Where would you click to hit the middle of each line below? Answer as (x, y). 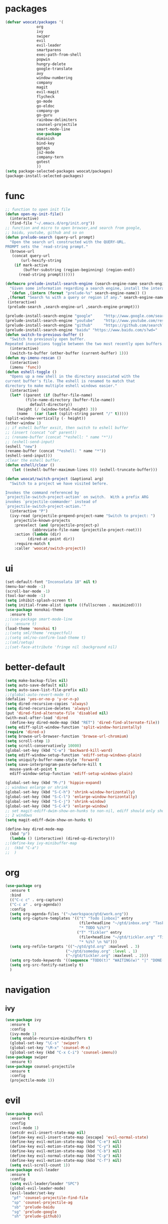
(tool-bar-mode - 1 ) (25, 596)
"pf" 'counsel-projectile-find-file (50, 1198)
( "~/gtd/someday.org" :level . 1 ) (101, 951)
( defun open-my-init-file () (34, 214)
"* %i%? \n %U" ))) (98, 942)
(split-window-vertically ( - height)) (45, 419)
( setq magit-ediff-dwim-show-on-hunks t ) (49, 820)
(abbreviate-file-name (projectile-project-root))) (87, 530)
